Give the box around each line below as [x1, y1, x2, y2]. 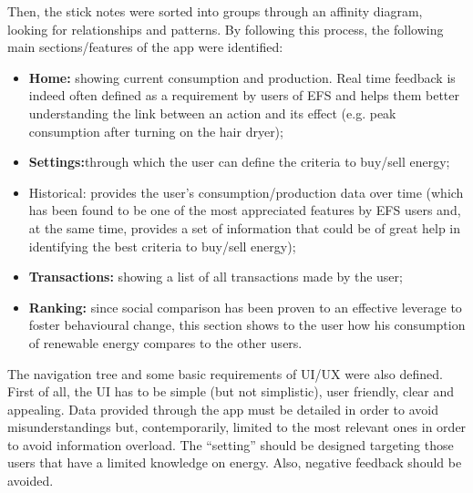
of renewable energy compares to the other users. [28, 333, 303, 352]
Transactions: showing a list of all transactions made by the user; [28, 267, 403, 286]
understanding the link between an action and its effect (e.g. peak [28, 103, 396, 122]
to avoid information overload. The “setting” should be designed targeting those [7, 435, 454, 454]
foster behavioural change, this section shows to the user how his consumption [28, 315, 466, 334]
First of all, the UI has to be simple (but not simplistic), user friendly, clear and [7, 382, 455, 401]
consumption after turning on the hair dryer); [28, 121, 283, 140]
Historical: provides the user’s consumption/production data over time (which [28, 182, 464, 201]
